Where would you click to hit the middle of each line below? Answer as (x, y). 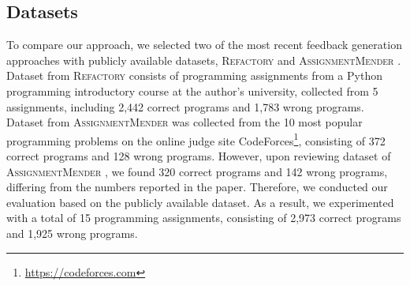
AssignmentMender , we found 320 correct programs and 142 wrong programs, (197, 171)
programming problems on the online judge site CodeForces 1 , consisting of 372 (196, 139)
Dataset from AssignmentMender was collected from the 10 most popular (184, 122)
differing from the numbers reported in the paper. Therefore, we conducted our (197, 187)
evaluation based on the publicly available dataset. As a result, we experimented (200, 202)
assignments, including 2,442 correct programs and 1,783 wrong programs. (185, 106)
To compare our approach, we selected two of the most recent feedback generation (204, 45)
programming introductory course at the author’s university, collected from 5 (192, 90)
